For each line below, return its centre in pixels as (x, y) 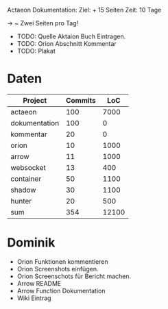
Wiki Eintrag (34, 298)
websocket (28, 167)
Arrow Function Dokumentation (61, 291)
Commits (81, 100)
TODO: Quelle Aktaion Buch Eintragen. (71, 36)
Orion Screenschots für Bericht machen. (74, 276)
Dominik (31, 243)
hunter (21, 201)
